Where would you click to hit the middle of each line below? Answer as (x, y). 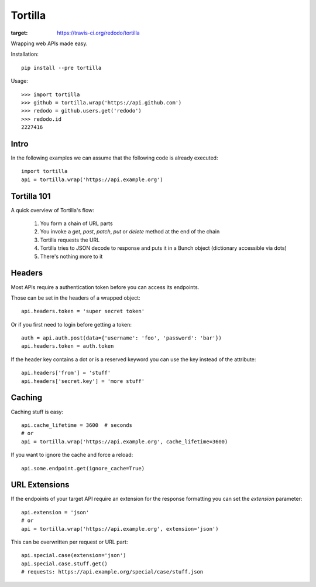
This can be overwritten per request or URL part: (69, 542)
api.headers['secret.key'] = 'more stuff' (83, 381)
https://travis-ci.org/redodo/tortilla (98, 33)
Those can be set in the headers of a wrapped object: (75, 298)
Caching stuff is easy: (37, 412)
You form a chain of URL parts (77, 223)
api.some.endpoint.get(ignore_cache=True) (83, 468)
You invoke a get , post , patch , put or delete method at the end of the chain (130, 232)
